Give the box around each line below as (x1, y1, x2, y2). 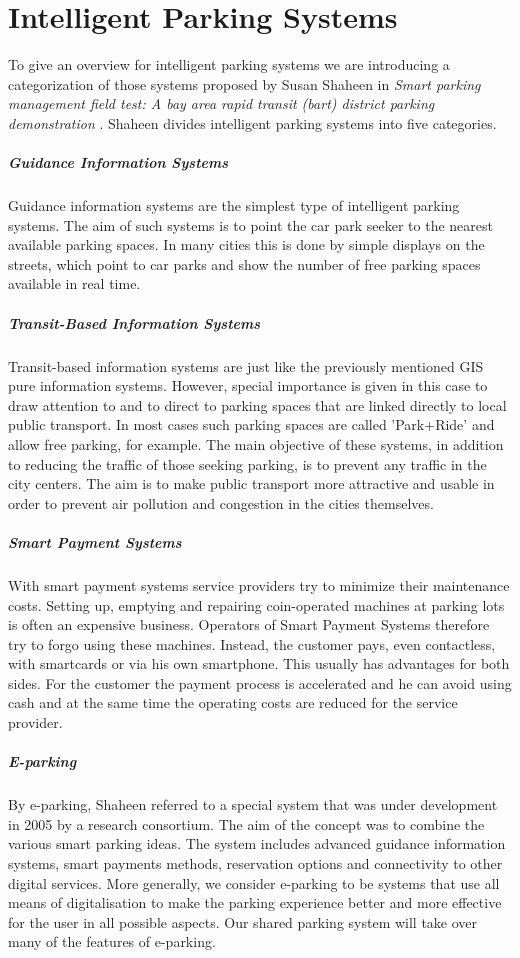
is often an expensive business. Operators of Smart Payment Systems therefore (8, 614, 490, 635)
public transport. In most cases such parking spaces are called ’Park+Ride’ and (8, 414, 495, 435)
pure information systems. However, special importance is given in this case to (8, 375, 488, 396)
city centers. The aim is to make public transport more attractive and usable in (8, 473, 495, 494)
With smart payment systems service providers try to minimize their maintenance (8, 574, 510, 595)
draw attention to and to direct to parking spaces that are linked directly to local (8, 394, 507, 415)
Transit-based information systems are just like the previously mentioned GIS (8, 355, 484, 376)
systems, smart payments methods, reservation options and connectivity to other (8, 853, 503, 873)
